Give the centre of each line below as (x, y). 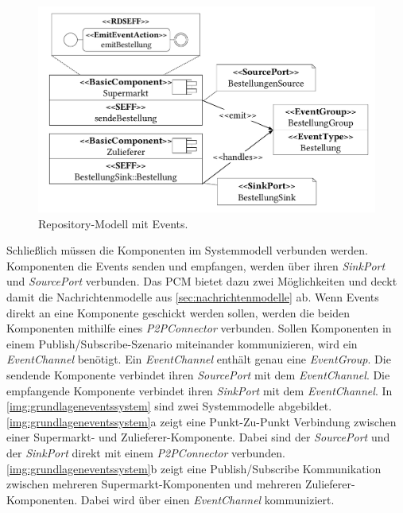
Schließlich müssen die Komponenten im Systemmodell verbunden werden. (187, 250)
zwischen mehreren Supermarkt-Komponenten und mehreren (154, 484)
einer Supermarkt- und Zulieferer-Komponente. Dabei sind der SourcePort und (198, 437)
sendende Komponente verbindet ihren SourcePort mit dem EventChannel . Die (198, 374)
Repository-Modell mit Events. (113, 223)
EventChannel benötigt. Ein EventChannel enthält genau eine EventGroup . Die (199, 359)
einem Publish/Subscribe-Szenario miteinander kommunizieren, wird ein (182, 343)
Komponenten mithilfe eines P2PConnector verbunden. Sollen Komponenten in (199, 328)
